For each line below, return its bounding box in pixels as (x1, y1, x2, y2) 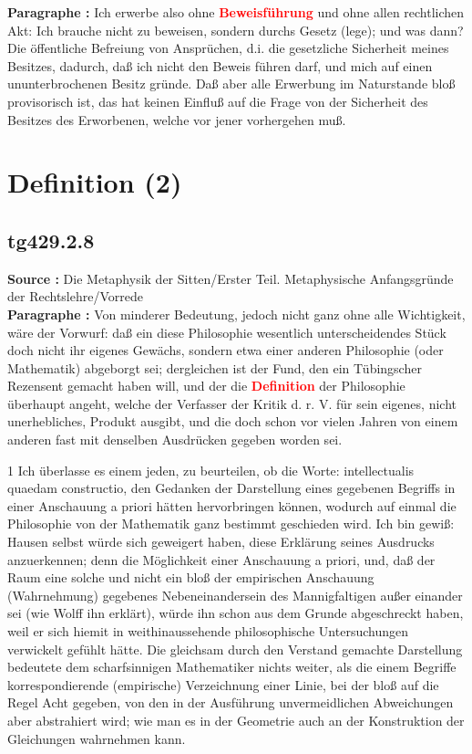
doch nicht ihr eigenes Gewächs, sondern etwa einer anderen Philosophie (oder (7, 340, 444, 360)
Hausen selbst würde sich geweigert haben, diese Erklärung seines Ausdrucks (7, 532, 435, 551)
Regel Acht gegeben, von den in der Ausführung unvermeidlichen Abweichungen (7, 693, 454, 712)
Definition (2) (7, 163, 182, 201)
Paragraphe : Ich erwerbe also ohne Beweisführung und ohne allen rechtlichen (7, 3, 465, 21)
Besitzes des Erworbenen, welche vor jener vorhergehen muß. (7, 110, 346, 129)
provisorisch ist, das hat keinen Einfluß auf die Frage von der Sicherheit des (7, 91, 428, 110)
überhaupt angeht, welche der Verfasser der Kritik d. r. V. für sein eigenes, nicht (7, 393, 457, 413)
